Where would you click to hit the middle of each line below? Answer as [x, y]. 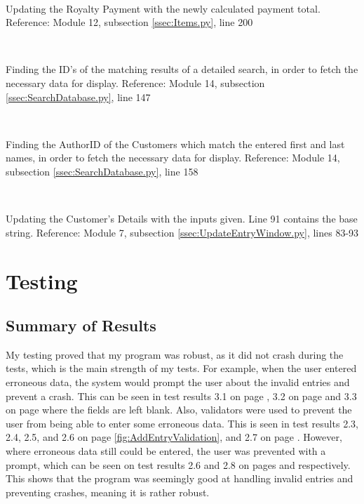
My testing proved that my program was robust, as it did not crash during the [175, 354]
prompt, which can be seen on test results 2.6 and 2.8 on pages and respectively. [178, 464]
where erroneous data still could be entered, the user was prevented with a [166, 451]
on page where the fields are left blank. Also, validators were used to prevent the [179, 410]
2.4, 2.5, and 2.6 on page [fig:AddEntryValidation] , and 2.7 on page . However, [174, 437]
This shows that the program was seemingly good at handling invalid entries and [180, 478]
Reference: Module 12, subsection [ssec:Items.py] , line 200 [129, 22]
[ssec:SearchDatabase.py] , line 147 [78, 97]
